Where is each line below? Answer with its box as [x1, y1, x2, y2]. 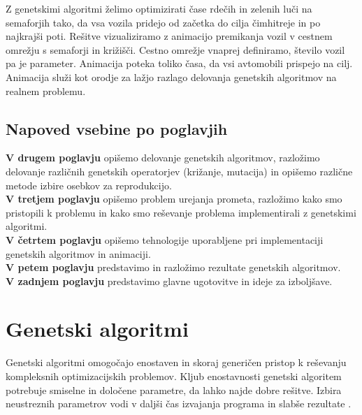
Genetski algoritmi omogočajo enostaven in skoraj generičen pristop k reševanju [6, 355, 347, 370]
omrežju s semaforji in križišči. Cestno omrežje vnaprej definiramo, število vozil [6, 42, 345, 57]
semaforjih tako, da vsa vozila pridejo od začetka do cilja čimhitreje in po [6, 15, 321, 29]
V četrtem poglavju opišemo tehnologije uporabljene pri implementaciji [6, 232, 324, 247]
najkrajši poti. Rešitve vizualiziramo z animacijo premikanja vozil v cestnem [6, 29, 333, 43]
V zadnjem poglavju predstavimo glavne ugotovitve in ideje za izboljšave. [6, 273, 333, 288]
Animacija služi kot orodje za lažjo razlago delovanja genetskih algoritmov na [6, 69, 337, 84]
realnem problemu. [6, 83, 86, 98]
